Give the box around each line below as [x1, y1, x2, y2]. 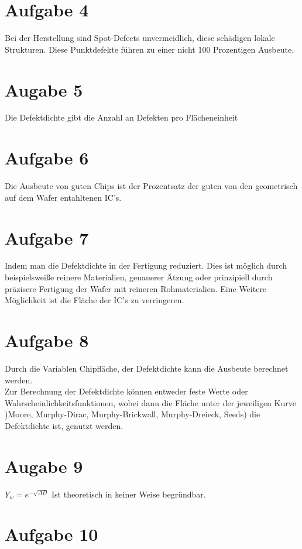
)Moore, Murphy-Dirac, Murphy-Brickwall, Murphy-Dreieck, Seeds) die [5, 408, 260, 420]
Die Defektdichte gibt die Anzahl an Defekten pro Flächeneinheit [5, 111, 238, 123]
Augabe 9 [5, 454, 83, 478]
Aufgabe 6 [5, 146, 89, 170]
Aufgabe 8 [5, 328, 89, 352]
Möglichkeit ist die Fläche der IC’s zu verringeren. [5, 294, 184, 306]
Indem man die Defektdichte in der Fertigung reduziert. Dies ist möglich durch [5, 259, 287, 272]
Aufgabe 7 [5, 225, 89, 249]
